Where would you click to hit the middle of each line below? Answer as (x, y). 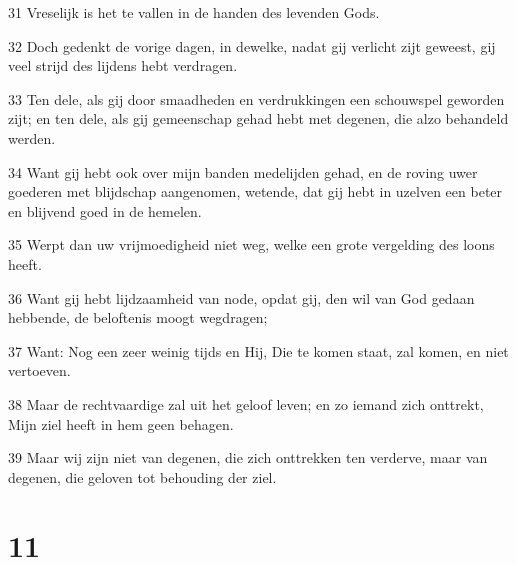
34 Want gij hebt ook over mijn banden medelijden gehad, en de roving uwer (243, 171)
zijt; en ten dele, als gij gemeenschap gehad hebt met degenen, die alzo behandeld (258, 118)
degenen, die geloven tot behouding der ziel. (142, 476)
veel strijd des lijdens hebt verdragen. (123, 65)
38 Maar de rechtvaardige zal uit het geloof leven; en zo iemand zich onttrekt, (246, 403)
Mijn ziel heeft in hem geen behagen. (121, 423)
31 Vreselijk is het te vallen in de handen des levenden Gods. (194, 12)
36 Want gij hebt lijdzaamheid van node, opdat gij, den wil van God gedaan (241, 297)
